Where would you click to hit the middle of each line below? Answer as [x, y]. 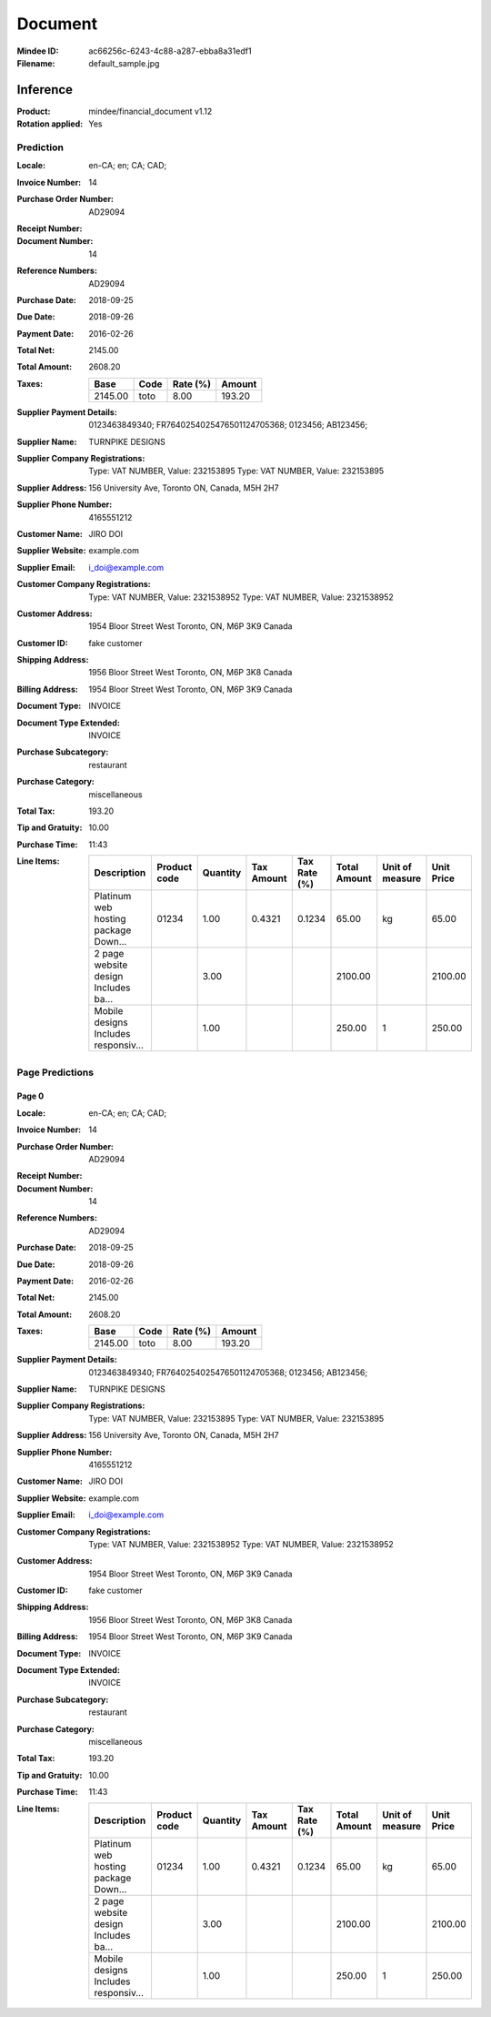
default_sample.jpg [124, 63]
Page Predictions [55, 1072]
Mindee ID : [38, 51]
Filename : [36, 63]
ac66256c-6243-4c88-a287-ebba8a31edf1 [170, 51]
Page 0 [30, 1096]
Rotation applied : [50, 124]
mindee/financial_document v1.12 [150, 111]
